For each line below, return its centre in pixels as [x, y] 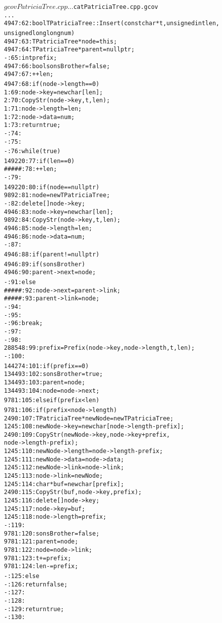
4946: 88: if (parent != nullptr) [52, 255]
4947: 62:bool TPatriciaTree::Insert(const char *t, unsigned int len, [112, 23]
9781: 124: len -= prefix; [41, 566]
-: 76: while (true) [32, 151]
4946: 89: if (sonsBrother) [45, 264]
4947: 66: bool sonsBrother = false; [57, 66]
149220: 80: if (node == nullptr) [52, 187]
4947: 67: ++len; [29, 74]
